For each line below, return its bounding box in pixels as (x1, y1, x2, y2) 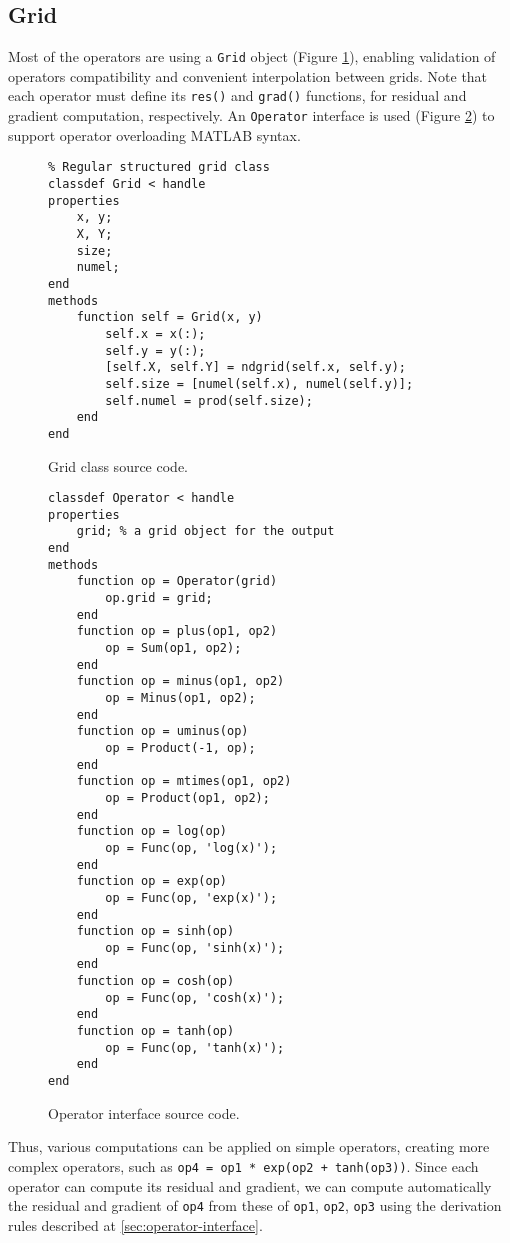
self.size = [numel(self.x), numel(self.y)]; (105, 376, 414, 391)
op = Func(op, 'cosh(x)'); (105, 990, 285, 1005)
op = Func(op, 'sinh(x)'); (105, 940, 285, 955)
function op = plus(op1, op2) (76, 624, 278, 639)
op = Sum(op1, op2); (105, 641, 242, 656)
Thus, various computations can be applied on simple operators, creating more (8, 1136, 490, 1157)
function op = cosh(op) (76, 974, 235, 989)
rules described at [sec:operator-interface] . (8, 1214, 263, 1235)
